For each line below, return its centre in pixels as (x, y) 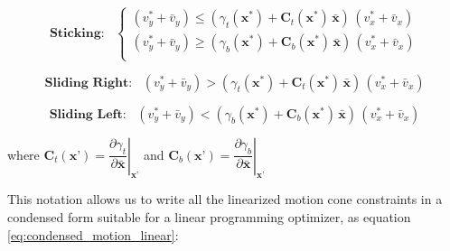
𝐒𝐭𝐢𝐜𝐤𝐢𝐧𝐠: (77, 33)
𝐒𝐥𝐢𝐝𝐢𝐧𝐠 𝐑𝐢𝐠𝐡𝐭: (89, 83)
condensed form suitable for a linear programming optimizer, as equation (209, 216)
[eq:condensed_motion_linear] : (93, 234)
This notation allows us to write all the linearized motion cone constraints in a (225, 199)
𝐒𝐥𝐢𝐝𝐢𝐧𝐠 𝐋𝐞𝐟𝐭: (88, 114)
